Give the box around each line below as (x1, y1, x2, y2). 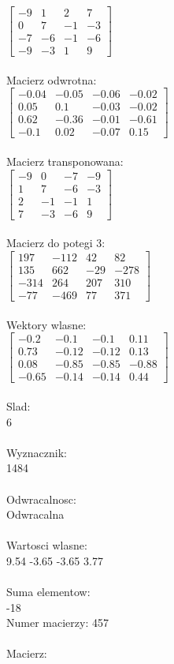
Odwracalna (6, 506, 65, 523)
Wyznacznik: (6, 444, 68, 460)
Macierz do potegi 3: (6, 234, 106, 251)
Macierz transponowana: (6, 153, 124, 170)
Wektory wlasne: (6, 316, 87, 332)
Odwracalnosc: (6, 490, 76, 507)
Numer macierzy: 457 (6, 614, 109, 631)
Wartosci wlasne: (6, 537, 87, 553)
